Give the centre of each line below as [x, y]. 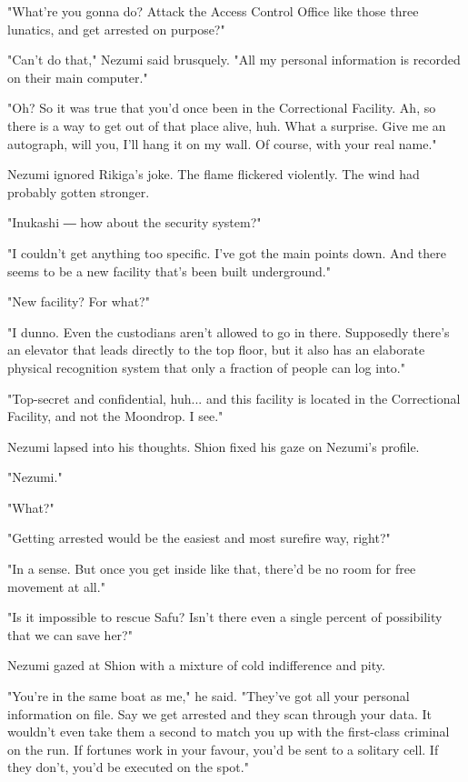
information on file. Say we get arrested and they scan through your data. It [220, 713]
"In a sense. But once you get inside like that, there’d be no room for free [212, 569]
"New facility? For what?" [79, 301]
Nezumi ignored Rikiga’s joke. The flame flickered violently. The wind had [214, 174]
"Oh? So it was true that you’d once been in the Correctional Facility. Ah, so [222, 108]
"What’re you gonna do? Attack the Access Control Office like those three [213, 11]
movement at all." [56, 586]
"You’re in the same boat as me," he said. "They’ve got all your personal [209, 696]
